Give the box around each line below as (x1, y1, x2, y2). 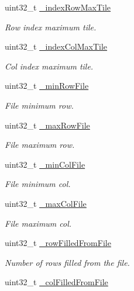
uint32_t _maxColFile (5, 197, 87, 209)
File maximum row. (5, 138, 75, 151)
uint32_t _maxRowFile (5, 119, 90, 131)
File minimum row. (5, 99, 74, 111)
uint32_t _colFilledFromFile (5, 276, 108, 288)
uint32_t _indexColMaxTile (5, 40, 108, 53)
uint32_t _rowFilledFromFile (5, 237, 111, 249)
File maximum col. (5, 217, 72, 229)
